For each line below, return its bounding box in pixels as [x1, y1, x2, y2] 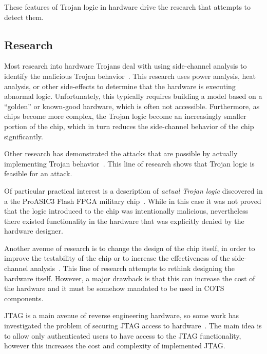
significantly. [4, 131, 43, 141]
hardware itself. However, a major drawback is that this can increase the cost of [4, 273, 255, 283]
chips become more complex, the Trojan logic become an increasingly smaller [4, 111, 246, 121]
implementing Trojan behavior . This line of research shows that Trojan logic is [4, 158, 255, 169]
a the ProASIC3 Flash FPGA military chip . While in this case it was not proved [4, 195, 261, 206]
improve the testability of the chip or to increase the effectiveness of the [4, 253, 230, 263]
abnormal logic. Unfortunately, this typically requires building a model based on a [4, 91, 262, 101]
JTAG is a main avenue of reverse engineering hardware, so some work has [4, 310, 239, 321]
